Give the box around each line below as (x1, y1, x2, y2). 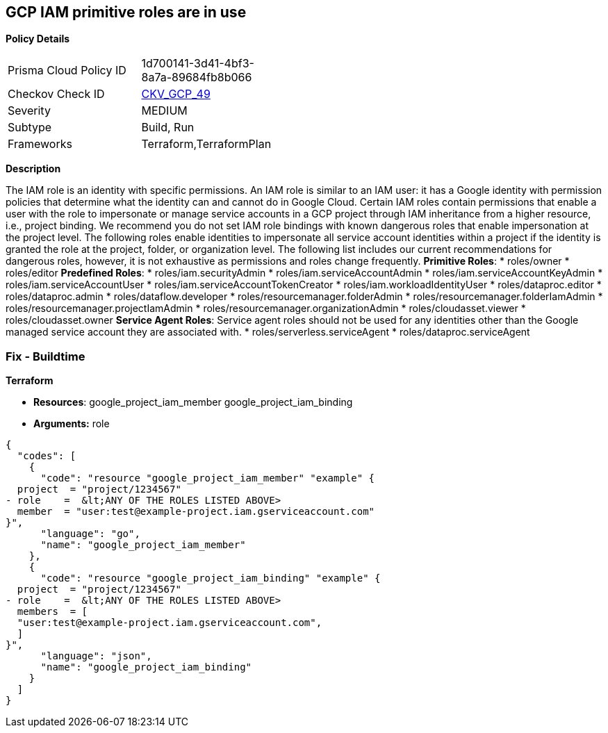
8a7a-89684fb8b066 (141, 70, 252, 85)
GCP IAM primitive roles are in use (6, 3, 247, 21)
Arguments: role (33, 418, 110, 430)
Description (6, 163, 61, 175)
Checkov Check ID (8, 87, 105, 101)
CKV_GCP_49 (141, 87, 211, 101)
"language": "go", (40, 528, 140, 540)
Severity (8, 104, 51, 118)
